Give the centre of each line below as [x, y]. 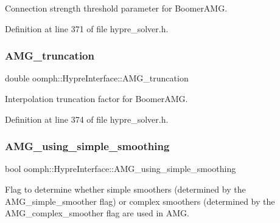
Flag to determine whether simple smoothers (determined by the [125, 189]
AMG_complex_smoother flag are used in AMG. [97, 213]
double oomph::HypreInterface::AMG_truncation [97, 78]
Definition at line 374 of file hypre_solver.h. [87, 119]
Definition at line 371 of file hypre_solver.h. [87, 28]
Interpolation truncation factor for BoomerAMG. [96, 98]
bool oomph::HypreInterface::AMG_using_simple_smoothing [121, 169]
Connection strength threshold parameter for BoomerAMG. [116, 8]
